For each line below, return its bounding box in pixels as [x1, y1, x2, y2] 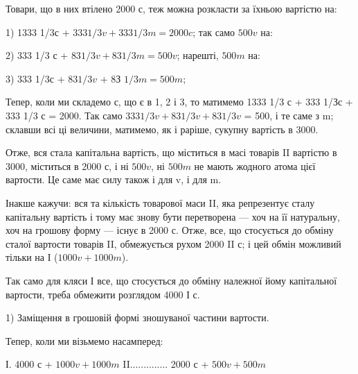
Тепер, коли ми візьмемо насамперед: [6, 333, 163, 348]
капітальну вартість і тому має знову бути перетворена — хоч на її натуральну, [6, 209, 340, 223]
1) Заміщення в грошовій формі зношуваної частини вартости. [6, 310, 269, 325]
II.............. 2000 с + [123, 357, 209, 371]
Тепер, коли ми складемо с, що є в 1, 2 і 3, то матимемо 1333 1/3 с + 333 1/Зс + [6, 94, 353, 109]
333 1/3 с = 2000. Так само [6, 108, 123, 122]
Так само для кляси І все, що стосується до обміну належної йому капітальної [6, 273, 337, 287]
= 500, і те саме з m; [244, 108, 334, 122]
